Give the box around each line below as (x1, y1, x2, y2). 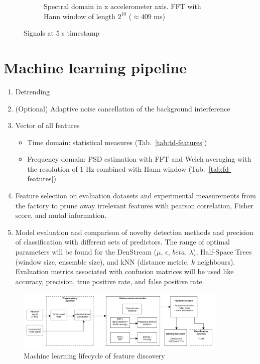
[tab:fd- (208, 163, 231, 174)
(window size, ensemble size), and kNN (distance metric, (15, 256, 189, 267)
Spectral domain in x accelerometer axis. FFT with (44, 1, 201, 11)
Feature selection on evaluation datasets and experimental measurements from (15, 190, 256, 201)
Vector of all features (15, 120, 80, 131)
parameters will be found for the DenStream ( (15, 247, 157, 257)
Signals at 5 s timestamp (24, 28, 100, 38)
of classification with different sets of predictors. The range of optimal (15, 236, 230, 247)
